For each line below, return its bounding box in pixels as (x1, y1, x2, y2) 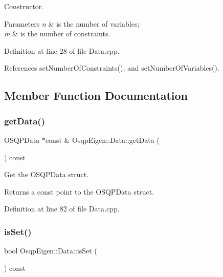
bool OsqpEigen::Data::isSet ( (4, 245, 97, 256)
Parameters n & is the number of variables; (4, 18, 140, 29)
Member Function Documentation (4, 88, 188, 103)
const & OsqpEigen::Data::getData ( (45, 134, 160, 145)
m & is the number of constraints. (4, 28, 110, 39)
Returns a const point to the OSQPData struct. (4, 186, 154, 197)
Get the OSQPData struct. (4, 169, 89, 180)
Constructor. (4, 1, 44, 11)
